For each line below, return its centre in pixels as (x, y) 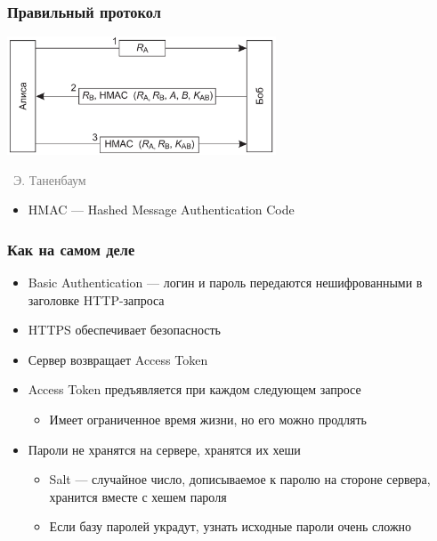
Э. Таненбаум (49, 179)
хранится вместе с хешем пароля (138, 496)
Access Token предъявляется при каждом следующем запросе (194, 389)
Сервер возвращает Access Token (118, 359)
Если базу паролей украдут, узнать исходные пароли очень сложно (231, 526)
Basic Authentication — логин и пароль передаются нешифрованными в (225, 283)
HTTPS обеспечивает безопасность (124, 330)
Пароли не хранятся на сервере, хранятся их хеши (164, 449)
